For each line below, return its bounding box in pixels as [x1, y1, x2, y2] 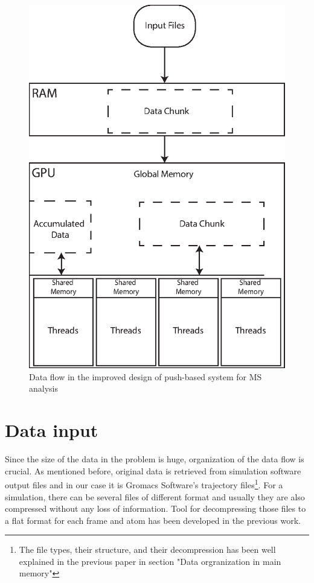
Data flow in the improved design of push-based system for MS [29, 370, 262, 383]
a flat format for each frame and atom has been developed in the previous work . [5, 514, 301, 526]
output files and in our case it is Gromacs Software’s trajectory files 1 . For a [5, 477, 283, 491]
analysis [29, 382, 58, 395]
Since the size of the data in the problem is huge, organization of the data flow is [5, 453, 304, 465]
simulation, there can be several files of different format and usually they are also [5, 490, 305, 503]
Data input [5, 418, 98, 442]
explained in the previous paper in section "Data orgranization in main [19, 555, 281, 567]
